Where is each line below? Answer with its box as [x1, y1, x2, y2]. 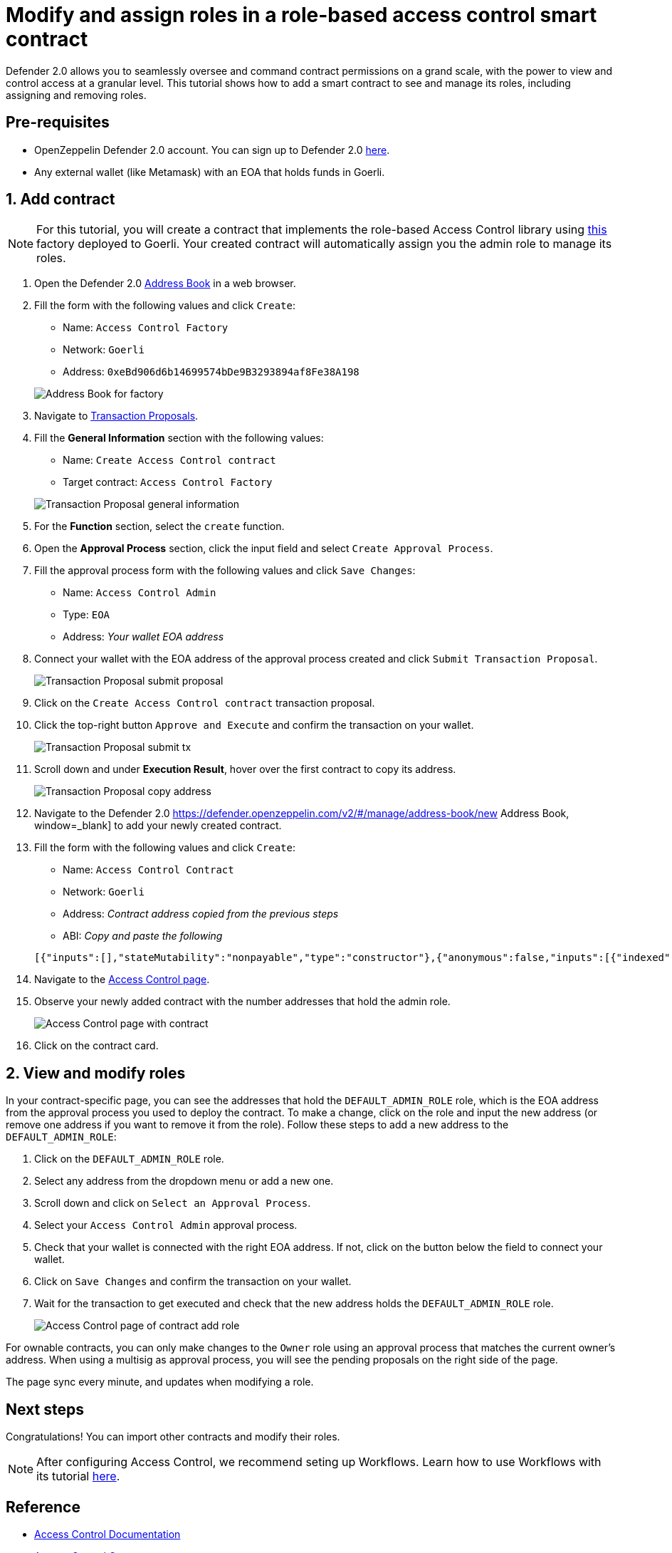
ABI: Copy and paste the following [63, 930, 223, 942]
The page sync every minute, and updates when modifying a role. [6, 1376, 314, 1388]
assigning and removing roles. [6, 88, 147, 101]
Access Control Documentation [34, 1527, 181, 1540]
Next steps [6, 1400, 84, 1418]
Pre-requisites [6, 113, 110, 132]
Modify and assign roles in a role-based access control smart [6, 3, 597, 27]
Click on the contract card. [34, 1039, 159, 1052]
